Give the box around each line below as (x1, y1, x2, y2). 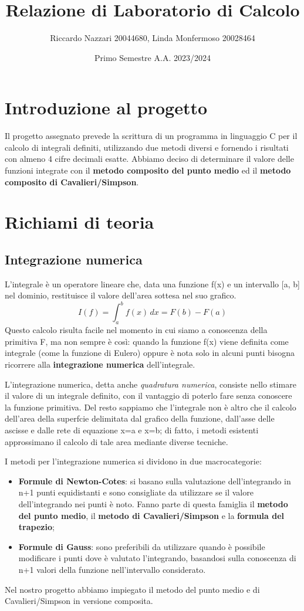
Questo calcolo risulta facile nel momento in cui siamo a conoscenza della (5, 324, 268, 336)
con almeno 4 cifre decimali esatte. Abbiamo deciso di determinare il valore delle (5, 152, 294, 165)
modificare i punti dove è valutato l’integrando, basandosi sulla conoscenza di (18, 552, 296, 564)
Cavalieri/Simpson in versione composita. (5, 595, 153, 607)
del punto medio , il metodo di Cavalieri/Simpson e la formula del (18, 509, 285, 521)
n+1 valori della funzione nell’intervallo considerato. (18, 563, 206, 575)
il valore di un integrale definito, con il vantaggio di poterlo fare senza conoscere (5, 389, 292, 402)
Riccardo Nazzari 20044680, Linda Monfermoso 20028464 (50, 32, 255, 44)
